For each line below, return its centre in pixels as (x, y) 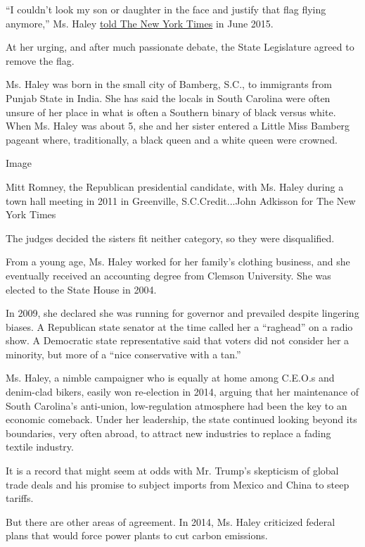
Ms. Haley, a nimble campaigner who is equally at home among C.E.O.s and (170, 378)
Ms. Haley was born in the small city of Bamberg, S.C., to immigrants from (169, 84)
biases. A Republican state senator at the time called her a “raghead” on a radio (179, 326)
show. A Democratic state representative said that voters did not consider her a (178, 340)
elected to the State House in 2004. (81, 289)
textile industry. (40, 447)
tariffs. (20, 498)
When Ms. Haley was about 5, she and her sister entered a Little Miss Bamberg (178, 126)
